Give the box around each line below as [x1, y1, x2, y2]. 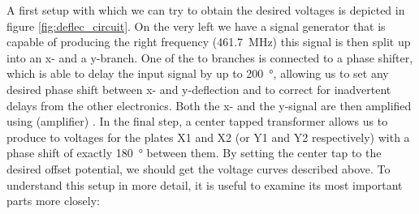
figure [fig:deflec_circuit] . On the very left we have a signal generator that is [6, 17, 386, 34]
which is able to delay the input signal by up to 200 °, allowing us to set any [6, 65, 389, 82]
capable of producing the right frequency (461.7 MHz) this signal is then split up [6, 33, 411, 50]
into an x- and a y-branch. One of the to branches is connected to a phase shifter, [6, 49, 413, 66]
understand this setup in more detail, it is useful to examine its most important [6, 176, 403, 193]
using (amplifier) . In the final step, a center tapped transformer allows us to [6, 113, 388, 130]
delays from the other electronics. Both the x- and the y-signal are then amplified [6, 96, 412, 113]
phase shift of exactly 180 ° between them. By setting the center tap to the [6, 144, 382, 161]
